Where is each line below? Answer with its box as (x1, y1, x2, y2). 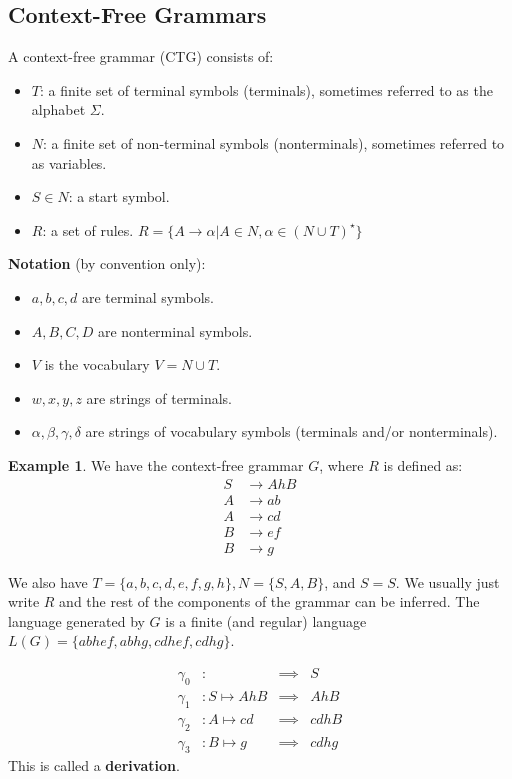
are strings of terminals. (86, 387, 233, 408)
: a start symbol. (68, 186, 170, 207)
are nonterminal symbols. (97, 320, 253, 341)
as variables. (31, 152, 107, 173)
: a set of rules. (42, 219, 134, 240)
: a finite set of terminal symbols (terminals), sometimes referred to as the (39, 79, 493, 100)
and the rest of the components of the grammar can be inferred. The (59, 591, 480, 612)
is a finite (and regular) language (165, 610, 367, 631)
